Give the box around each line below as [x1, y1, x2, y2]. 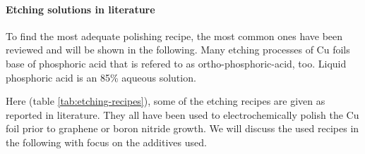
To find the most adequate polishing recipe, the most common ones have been [6, 28, 343, 43]
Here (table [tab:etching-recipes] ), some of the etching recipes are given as [6, 94, 325, 108]
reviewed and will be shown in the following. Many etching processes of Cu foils [6, 42, 350, 57]
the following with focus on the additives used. [6, 134, 207, 149]
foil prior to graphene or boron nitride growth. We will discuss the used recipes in [6, 121, 359, 136]
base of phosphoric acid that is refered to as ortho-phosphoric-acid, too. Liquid [6, 56, 347, 70]
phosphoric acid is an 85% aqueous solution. [6, 70, 196, 84]
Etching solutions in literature [6, 1, 155, 16]
